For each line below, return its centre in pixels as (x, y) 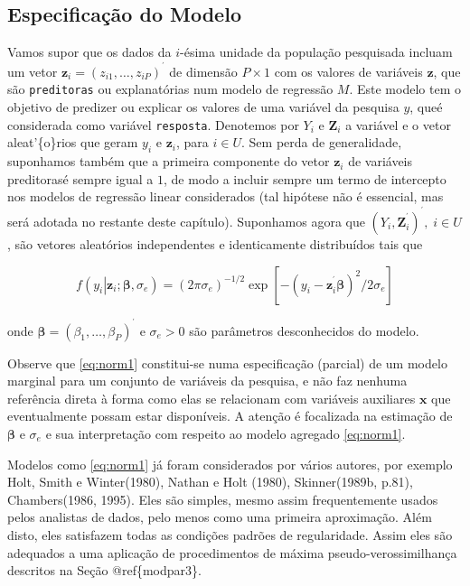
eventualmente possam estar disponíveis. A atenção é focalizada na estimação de (230, 416)
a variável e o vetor (398, 124)
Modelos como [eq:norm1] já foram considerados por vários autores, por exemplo (230, 464)
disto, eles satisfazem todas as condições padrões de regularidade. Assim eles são (230, 534)
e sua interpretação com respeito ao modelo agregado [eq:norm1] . (226, 433)
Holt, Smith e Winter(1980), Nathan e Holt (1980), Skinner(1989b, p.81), (210, 482)
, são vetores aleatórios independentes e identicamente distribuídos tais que (215, 243)
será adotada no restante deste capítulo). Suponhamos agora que (186, 221)
